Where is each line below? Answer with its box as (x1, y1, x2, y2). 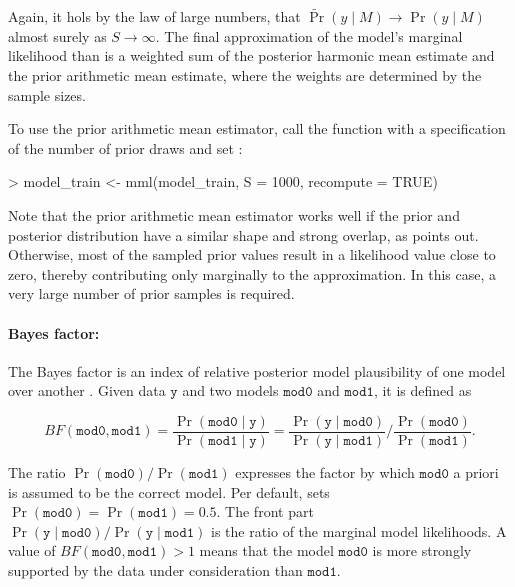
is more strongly (372, 540, 472, 561)
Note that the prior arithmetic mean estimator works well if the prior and (8, 204, 460, 225)
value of (8, 540, 56, 561)
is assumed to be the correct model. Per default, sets (8, 481, 330, 502)
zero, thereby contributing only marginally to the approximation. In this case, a (8, 263, 497, 284)
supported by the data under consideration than (8, 559, 303, 580)
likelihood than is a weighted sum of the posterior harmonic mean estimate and (8, 45, 495, 66)
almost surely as (8, 25, 107, 46)
